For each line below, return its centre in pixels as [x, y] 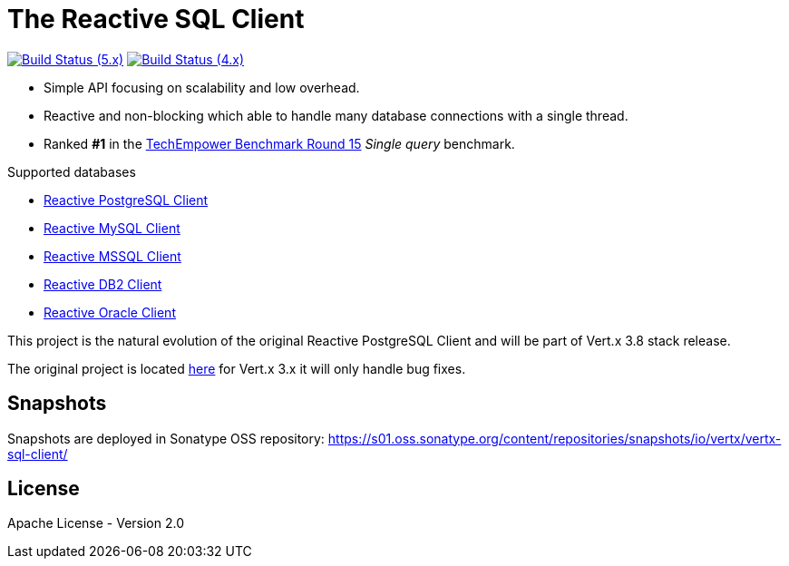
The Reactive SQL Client [156, 19]
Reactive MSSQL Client [112, 256]
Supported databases [72, 171]
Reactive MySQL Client [112, 228]
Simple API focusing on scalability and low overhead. [202, 87]
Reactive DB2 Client [103, 284]
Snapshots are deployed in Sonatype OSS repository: [166, 438]
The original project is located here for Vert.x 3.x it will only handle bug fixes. [237, 368]
